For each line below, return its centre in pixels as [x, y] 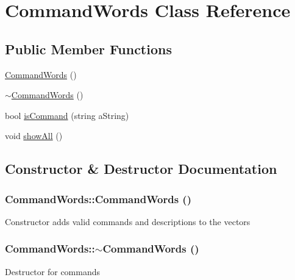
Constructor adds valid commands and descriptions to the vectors [128, 221]
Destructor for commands [53, 271]
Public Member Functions [88, 48]
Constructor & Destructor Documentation [141, 169]
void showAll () [34, 136]
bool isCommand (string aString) [67, 115]
